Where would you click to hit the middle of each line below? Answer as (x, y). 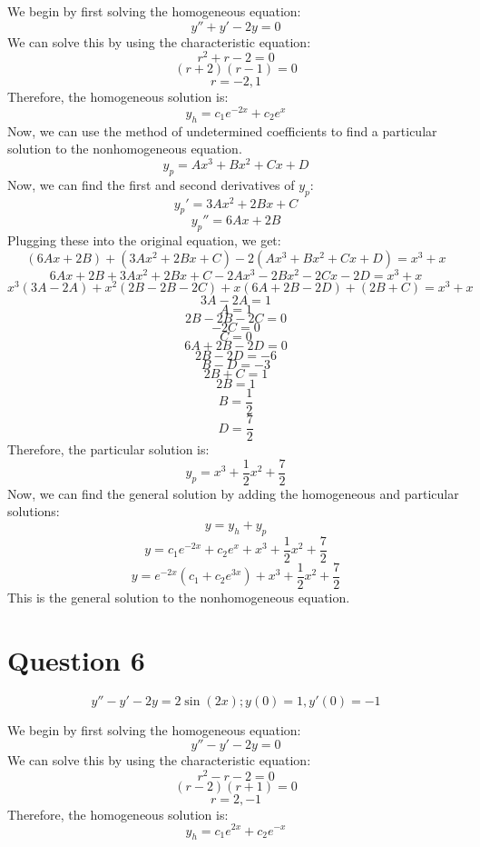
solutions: (34, 511)
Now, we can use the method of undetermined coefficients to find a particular (222, 130)
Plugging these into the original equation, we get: (144, 240)
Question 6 (76, 659)
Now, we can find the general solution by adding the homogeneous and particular (233, 493)
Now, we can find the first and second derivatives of (151, 184)
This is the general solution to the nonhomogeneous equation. (179, 597)
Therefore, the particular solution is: (108, 449)
